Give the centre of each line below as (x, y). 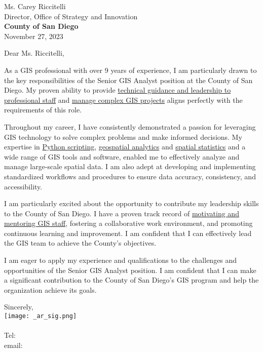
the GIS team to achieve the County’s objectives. (80, 243)
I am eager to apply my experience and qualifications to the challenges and (121, 260)
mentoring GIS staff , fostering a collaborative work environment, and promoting (128, 223)
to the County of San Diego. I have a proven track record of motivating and (122, 213)
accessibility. (23, 186)
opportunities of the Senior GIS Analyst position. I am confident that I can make (130, 270)
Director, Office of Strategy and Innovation (71, 16)
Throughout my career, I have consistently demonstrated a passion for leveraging (130, 126)
